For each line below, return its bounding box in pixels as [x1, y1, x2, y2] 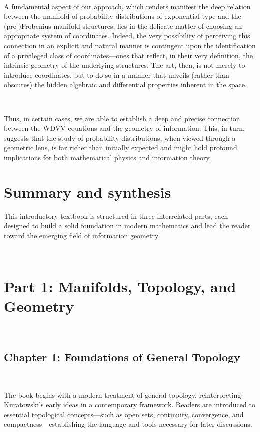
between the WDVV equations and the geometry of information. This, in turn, [4, 123, 245, 133]
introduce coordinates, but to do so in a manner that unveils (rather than [4, 69, 229, 80]
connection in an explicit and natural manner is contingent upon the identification [4, 40, 256, 50]
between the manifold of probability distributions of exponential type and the [4, 11, 241, 21]
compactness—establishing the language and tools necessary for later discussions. [4, 419, 252, 429]
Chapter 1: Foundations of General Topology [4, 349, 240, 365]
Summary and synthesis [4, 181, 171, 202]
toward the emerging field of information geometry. [4, 230, 160, 240]
